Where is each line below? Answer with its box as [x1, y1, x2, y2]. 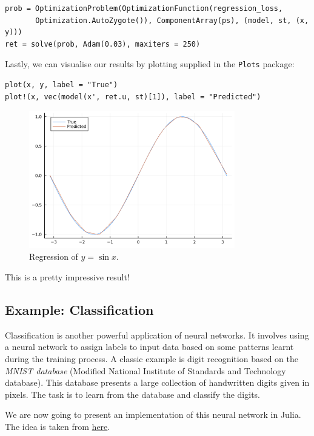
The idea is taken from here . [5, 420, 110, 432]
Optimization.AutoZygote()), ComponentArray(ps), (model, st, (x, [35, 16, 309, 25]
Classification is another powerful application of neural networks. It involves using [5, 328, 309, 341]
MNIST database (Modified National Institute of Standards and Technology [5, 364, 286, 377]
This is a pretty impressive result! [5, 270, 130, 283]
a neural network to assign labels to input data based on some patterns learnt [5, 340, 294, 353]
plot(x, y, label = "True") [5, 81, 118, 90]
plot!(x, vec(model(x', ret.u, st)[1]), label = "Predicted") [5, 92, 261, 101]
